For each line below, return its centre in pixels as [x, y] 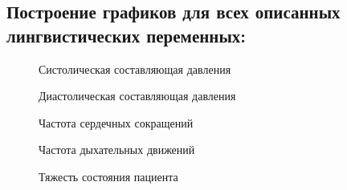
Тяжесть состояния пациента [108, 176]
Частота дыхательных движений [117, 150]
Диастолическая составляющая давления [137, 96]
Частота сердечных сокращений [116, 122]
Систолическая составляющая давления [135, 69]
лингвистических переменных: [127, 35]
